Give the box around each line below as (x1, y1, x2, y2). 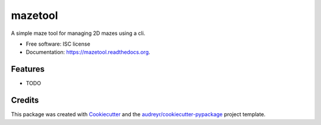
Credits (11, 95, 39, 105)
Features (11, 64, 45, 74)
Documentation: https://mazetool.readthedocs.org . (26, 49, 151, 56)
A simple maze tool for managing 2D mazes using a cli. (11, 30, 146, 37)
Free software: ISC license (26, 40, 90, 47)
